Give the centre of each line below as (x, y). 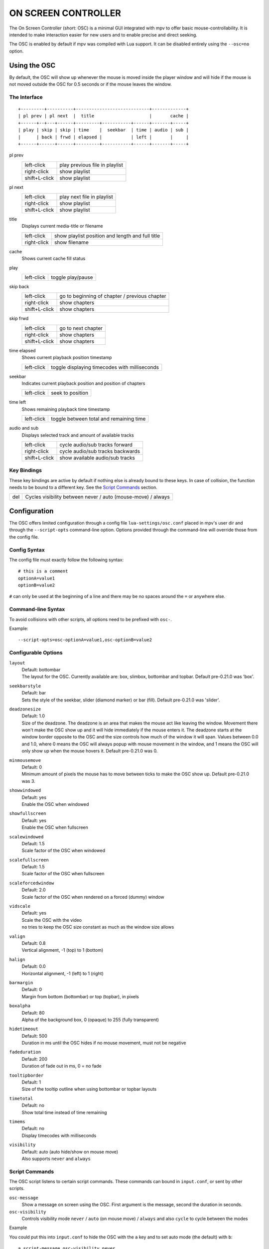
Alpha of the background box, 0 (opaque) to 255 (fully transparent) (90, 1020)
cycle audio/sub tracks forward (96, 445)
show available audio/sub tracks (97, 458)
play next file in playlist (86, 197)
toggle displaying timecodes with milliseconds (105, 367)
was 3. (29, 781)
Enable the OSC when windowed (55, 804)
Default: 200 (34, 1059)
